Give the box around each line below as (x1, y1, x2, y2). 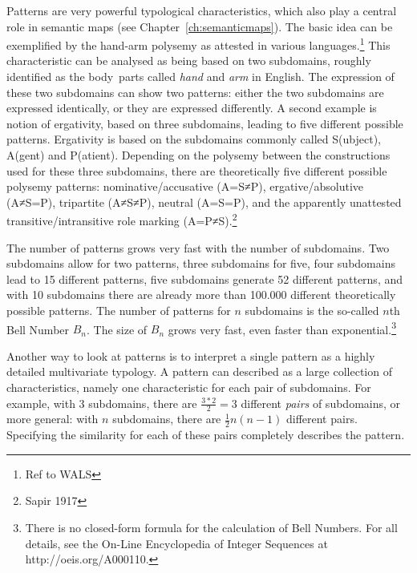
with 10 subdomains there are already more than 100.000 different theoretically (6, 286, 396, 303)
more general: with (6, 410, 99, 427)
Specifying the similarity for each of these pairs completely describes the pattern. (6, 426, 405, 443)
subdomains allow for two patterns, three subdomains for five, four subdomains (6, 255, 395, 272)
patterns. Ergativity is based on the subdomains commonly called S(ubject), (6, 131, 381, 147)
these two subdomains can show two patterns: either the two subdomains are (6, 83, 384, 100)
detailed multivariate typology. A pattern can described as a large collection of (6, 363, 392, 380)
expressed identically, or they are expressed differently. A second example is (6, 99, 377, 116)
